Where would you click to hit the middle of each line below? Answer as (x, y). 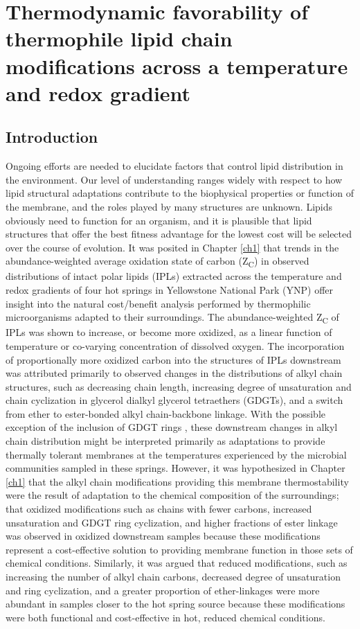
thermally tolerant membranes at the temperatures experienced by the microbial (176, 454)
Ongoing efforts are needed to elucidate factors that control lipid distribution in (174, 166)
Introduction (52, 137)
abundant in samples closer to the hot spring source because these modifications (175, 604)
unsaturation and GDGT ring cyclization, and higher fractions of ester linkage (172, 522)
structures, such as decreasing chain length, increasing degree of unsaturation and (179, 386)
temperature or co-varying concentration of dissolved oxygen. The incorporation (175, 345)
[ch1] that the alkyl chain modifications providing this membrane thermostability (177, 481)
